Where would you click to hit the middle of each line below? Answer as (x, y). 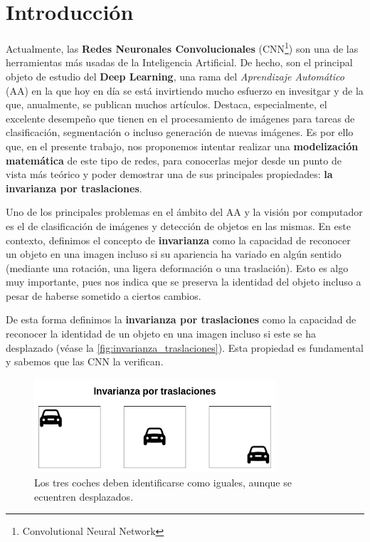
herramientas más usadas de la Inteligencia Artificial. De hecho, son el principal (179, 62)
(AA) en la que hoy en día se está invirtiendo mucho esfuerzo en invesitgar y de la (185, 90)
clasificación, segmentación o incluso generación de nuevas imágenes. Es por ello (180, 132)
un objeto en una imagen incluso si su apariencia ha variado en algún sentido (174, 254)
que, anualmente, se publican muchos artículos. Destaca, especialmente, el (166, 104)
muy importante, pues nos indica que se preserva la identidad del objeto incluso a (184, 282)
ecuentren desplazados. (84, 496)
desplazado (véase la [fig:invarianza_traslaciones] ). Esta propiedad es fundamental (185, 347)
